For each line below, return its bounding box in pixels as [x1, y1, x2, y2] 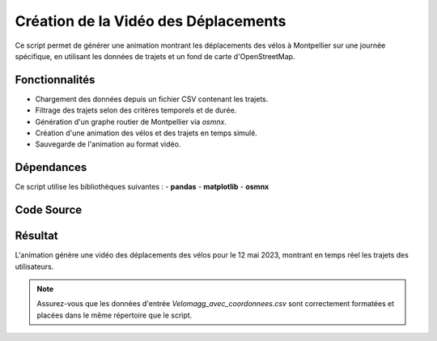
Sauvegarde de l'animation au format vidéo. [35, 139, 181, 149]
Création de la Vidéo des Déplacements [15, 12, 286, 30]
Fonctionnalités [15, 73, 95, 87]
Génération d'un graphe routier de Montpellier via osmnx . [35, 117, 227, 126]
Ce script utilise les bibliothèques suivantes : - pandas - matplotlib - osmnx [15, 182, 269, 192]
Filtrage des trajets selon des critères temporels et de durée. [35, 105, 237, 115]
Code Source [15, 203, 83, 217]
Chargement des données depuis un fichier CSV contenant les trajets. [35, 94, 269, 104]
